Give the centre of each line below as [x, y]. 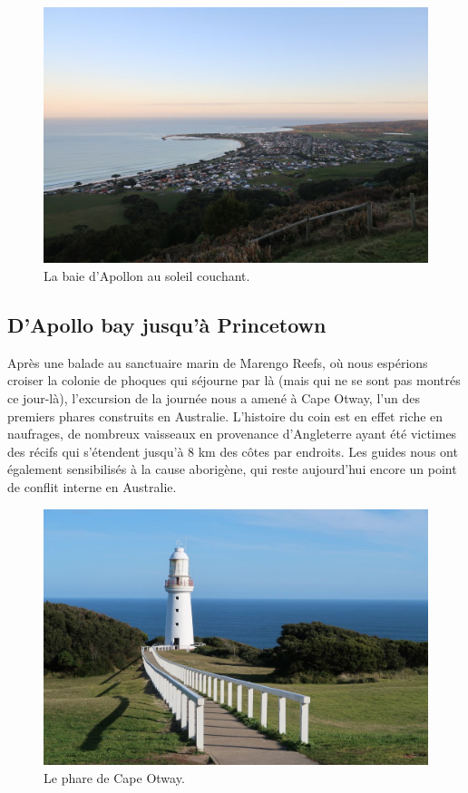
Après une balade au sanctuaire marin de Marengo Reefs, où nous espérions [218, 362]
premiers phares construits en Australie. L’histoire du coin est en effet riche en [225, 416]
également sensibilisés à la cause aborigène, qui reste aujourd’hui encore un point [232, 469]
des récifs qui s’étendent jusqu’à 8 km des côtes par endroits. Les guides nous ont [233, 451]
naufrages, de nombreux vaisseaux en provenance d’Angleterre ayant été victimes [232, 434]
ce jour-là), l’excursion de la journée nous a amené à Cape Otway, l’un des [214, 397]
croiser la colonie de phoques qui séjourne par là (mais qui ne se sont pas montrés [234, 380]
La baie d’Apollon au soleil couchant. [147, 275]
